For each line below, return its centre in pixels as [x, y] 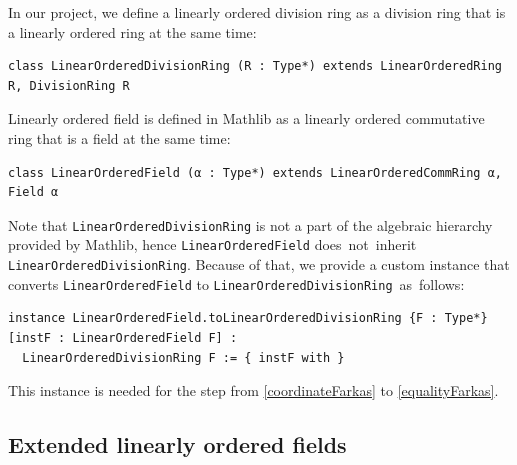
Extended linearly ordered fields [177, 444]
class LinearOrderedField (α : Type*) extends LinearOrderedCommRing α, [255, 172]
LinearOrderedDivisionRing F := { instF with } [183, 357]
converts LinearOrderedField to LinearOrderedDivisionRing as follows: [236, 283]
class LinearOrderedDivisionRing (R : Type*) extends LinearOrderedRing [255, 66]
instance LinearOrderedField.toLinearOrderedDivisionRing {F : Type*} [248, 318]
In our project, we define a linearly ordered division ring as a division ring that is [257, 12]
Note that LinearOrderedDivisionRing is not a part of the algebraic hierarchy [250, 224]
